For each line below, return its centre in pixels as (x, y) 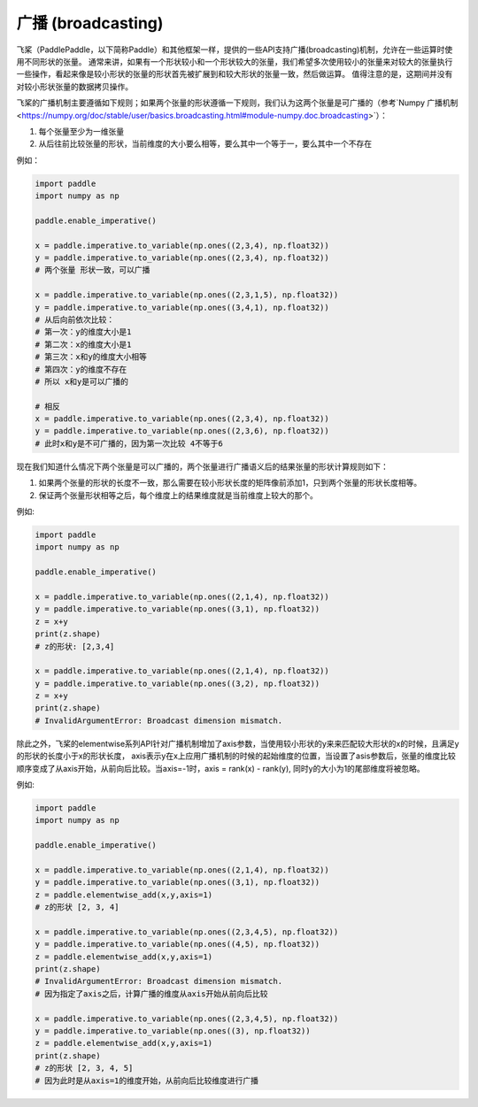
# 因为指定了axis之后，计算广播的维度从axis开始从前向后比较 (151, 994)
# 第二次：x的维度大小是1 (83, 344)
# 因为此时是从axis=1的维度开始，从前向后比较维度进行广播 (147, 1080)
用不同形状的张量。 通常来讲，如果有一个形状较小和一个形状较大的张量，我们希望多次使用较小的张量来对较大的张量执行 (235, 61)
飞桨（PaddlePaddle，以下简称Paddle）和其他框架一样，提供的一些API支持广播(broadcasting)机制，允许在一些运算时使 (235, 50)
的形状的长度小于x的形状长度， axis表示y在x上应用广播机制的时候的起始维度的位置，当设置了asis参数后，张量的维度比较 (236, 756)
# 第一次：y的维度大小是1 (83, 332)
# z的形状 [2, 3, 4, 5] (84, 1068)
